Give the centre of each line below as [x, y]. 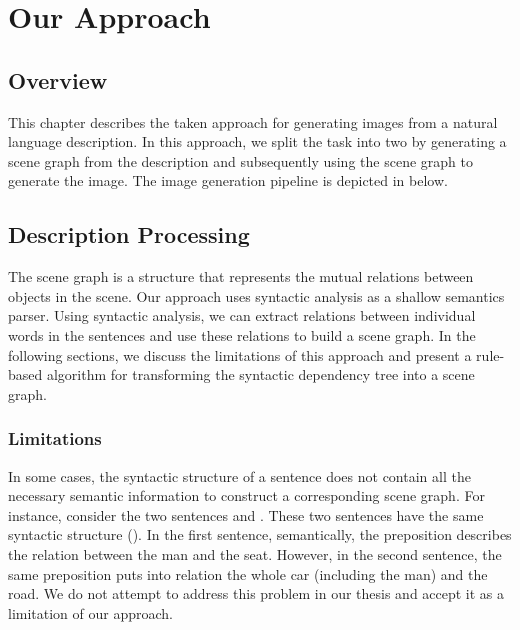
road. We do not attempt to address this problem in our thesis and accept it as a [256, 593]
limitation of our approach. [91, 612]
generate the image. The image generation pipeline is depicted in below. [228, 180]
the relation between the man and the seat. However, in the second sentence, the [255, 553]
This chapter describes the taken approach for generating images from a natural [253, 121]
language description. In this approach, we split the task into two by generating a [257, 141]
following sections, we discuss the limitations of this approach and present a [240, 354]
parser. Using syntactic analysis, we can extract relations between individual [242, 315]
